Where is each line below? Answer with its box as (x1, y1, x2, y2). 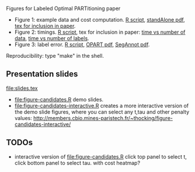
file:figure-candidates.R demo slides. (14, 96, 104, 103)
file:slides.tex (6, 85, 38, 92)
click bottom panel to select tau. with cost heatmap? (14, 159, 141, 166)
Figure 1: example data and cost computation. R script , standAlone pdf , (14, 16, 185, 23)
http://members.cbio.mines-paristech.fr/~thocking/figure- (33, 114, 173, 121)
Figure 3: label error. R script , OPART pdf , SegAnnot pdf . (14, 41, 150, 48)
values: (14, 114, 32, 121)
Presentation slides (6, 69, 78, 79)
